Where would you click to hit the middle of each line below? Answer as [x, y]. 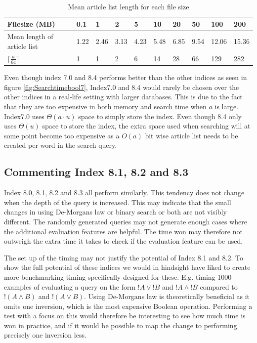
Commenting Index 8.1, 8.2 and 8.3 [96, 172]
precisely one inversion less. [45, 335]
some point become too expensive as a [62, 135]
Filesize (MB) [31, 23]
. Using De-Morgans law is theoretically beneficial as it [167, 296]
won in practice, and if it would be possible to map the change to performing [121, 325]
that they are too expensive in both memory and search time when [105, 106]
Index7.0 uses [24, 116]
